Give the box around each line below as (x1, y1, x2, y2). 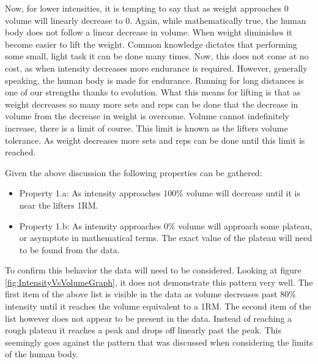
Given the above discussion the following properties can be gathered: (5, 166, 262, 179)
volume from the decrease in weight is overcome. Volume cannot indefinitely (5, 110, 289, 122)
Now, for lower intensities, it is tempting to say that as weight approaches (5, 2, 282, 14)
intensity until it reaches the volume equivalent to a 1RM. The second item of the (5, 300, 311, 313)
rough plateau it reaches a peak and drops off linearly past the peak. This (5, 324, 281, 336)
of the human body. (5, 347, 78, 360)
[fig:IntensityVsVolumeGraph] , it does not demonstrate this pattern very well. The (5, 275, 313, 288)
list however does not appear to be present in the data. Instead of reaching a (5, 311, 292, 324)
